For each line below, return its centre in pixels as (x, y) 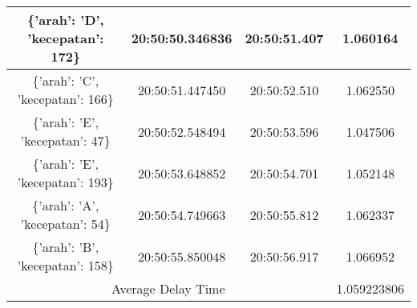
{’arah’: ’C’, (66, 80)
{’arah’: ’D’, (65, 20)
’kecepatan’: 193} (65, 182)
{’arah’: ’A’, (66, 205)
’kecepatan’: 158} (65, 265)
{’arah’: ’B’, (66, 247)
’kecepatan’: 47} (65, 140)
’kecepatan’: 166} (65, 99)
